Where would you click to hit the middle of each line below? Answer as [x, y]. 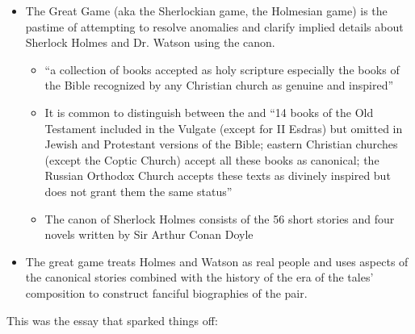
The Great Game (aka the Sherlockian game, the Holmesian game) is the [206, 10]
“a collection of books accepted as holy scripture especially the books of [222, 69]
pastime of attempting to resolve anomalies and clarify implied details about [214, 26]
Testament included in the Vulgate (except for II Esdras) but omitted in [224, 128]
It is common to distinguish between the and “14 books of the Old [209, 112]
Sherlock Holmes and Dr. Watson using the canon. [150, 42]
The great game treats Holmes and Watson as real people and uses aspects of [217, 261]
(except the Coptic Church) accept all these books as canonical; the [212, 159]
